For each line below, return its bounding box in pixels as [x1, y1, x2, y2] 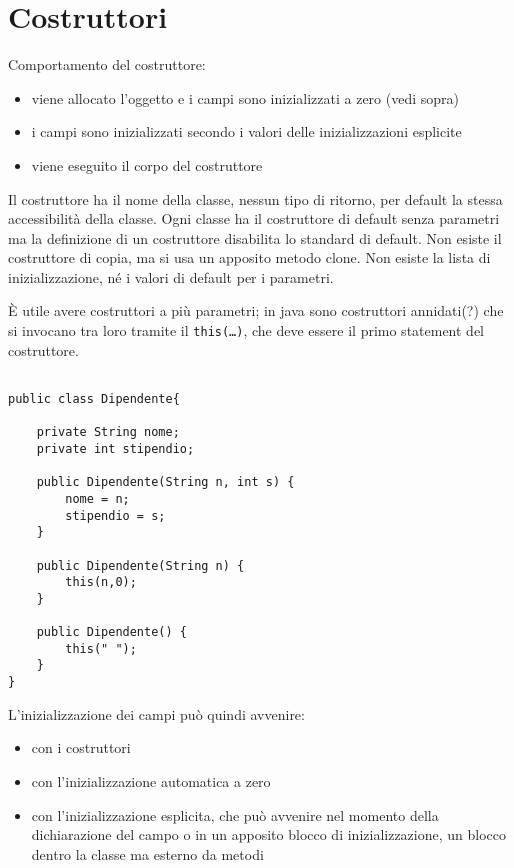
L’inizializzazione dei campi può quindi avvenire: [8, 703, 305, 724]
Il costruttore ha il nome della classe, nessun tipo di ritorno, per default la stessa [8, 188, 503, 209]
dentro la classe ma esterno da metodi [31, 843, 264, 864]
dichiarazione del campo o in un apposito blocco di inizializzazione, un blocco [31, 824, 506, 845]
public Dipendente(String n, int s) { [36, 475, 295, 490]
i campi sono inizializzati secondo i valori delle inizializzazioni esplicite [31, 121, 462, 142]
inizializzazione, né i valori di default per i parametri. [8, 266, 334, 287]
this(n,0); [65, 575, 137, 590]
